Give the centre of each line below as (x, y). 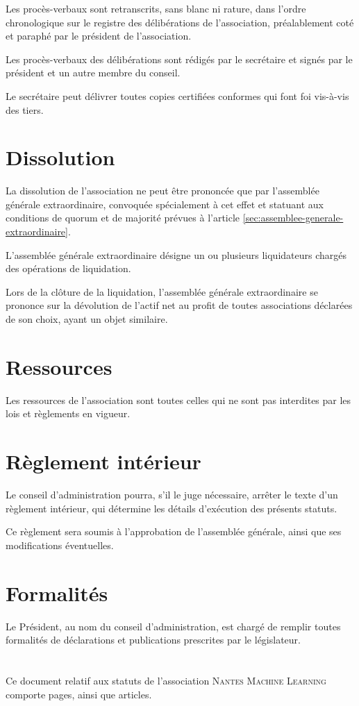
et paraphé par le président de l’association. (99, 36)
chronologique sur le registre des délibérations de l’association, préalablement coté (180, 22)
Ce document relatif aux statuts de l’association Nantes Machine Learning (166, 680)
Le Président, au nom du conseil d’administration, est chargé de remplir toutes (173, 626)
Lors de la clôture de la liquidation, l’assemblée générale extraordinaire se (162, 291)
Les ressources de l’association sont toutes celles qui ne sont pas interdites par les (178, 400)
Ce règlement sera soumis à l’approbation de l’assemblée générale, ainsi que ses (174, 531)
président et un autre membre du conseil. (93, 73)
